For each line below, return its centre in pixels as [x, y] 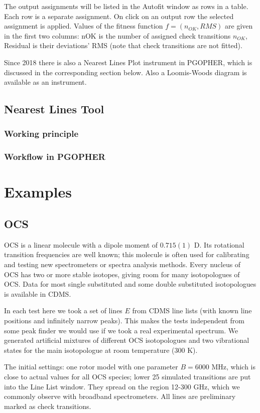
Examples [38, 192]
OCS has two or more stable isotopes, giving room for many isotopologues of [122, 274]
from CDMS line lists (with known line [192, 311]
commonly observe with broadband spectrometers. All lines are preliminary [120, 396]
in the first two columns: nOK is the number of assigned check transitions [117, 35]
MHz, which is [233, 367]
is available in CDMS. [38, 293]
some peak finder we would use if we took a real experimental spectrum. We [121, 330]
